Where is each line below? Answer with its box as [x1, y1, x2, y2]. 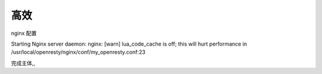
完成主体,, [11, 59, 36, 66]
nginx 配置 [11, 30, 37, 37]
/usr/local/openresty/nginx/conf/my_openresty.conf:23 [11, 49, 145, 56]
